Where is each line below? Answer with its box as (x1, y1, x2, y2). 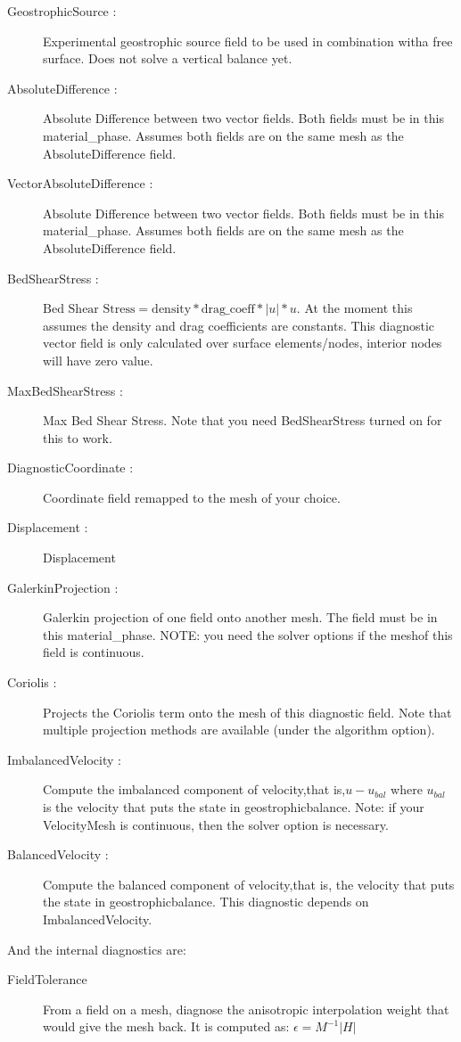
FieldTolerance (7, 970, 87, 989)
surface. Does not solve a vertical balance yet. (43, 49, 292, 68)
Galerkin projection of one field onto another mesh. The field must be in (43, 608, 438, 627)
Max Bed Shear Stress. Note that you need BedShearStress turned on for (43, 411, 442, 430)
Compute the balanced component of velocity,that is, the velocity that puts (43, 874, 455, 893)
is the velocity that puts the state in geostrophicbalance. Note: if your (43, 798, 424, 816)
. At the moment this (296, 299, 413, 317)
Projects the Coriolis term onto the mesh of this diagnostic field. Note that (43, 702, 452, 721)
